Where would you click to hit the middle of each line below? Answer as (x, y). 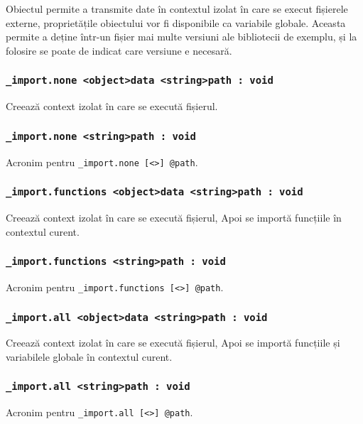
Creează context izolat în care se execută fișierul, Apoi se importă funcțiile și (173, 343)
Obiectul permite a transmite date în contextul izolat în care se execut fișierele (177, 9)
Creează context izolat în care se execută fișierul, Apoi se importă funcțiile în (174, 217)
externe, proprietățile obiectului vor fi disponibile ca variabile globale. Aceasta (176, 22)
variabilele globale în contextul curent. (89, 356)
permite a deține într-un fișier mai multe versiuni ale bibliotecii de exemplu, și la (181, 37)
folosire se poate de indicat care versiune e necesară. (119, 50)
